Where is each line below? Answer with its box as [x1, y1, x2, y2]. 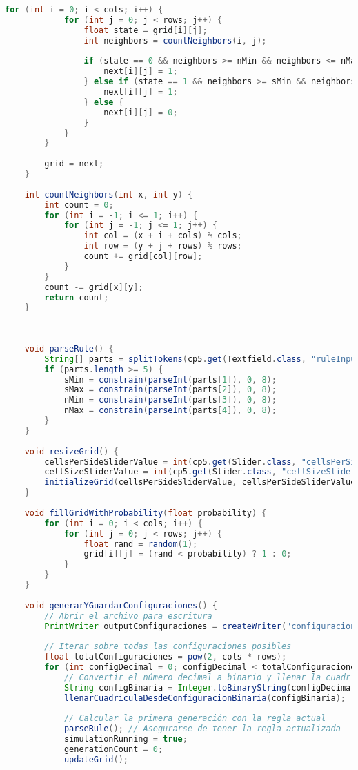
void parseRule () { [24, 343, 114, 354]
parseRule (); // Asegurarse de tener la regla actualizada [63, 724, 341, 734]
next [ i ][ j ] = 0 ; [103, 107, 178, 117]
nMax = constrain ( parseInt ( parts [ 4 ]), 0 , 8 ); [63, 405, 277, 416]
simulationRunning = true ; [63, 734, 188, 744]
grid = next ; [44, 159, 104, 169]
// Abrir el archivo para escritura [44, 610, 212, 621]
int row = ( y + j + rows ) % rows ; [83, 241, 242, 251]
